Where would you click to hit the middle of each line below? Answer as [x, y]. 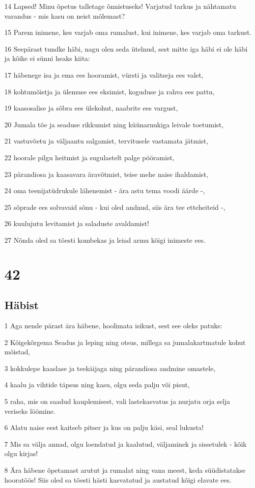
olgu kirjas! [21, 453]
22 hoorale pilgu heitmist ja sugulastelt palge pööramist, [89, 157]
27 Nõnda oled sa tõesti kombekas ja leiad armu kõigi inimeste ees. [105, 240]
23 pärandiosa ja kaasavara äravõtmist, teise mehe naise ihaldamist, [106, 174]
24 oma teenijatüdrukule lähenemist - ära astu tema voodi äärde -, [105, 190]
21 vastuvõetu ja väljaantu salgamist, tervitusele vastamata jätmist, [106, 141]
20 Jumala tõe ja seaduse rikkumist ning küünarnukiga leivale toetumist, [114, 124]
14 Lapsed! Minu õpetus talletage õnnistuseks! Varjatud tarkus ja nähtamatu [120, 6]
